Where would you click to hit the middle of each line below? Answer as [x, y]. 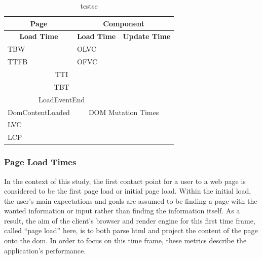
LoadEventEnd [62, 99]
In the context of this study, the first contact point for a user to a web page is [125, 181]
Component [124, 23]
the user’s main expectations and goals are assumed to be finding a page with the [131, 200]
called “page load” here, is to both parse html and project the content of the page [131, 230]
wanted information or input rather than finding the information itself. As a [122, 211]
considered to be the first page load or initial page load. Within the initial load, [128, 191]
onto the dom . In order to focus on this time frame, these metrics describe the [125, 240]
